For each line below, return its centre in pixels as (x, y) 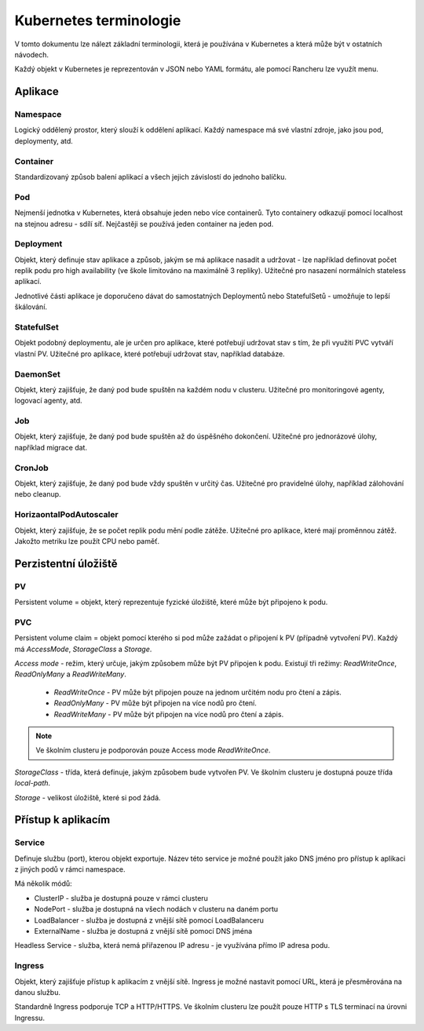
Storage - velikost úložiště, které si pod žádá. (88, 797)
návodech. (31, 54)
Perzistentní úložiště (66, 564)
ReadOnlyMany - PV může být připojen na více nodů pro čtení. (155, 703)
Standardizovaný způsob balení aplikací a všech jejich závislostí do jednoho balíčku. (150, 177)
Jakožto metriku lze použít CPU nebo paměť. (87, 541)
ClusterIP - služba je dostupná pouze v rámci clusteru (121, 898)
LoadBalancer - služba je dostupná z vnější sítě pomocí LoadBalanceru (149, 920)
